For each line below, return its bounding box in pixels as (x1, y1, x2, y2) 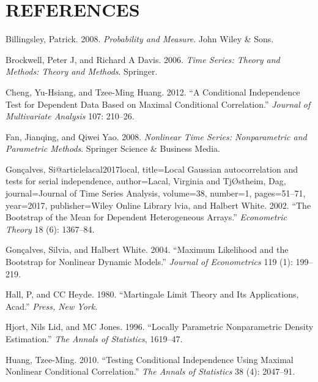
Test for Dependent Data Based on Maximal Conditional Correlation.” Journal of (6, 97, 311, 110)
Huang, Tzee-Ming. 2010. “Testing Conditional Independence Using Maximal (6, 353, 294, 365)
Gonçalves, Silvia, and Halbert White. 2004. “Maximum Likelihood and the (6, 243, 289, 256)
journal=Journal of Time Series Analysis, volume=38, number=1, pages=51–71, (6, 187, 306, 200)
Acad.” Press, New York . (6, 299, 98, 312)
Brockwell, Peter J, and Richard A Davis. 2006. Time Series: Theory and (6, 53, 280, 66)
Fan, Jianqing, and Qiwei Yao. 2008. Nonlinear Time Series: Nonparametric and (6, 130, 307, 143)
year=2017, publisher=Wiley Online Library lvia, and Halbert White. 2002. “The (6, 198, 311, 211)
